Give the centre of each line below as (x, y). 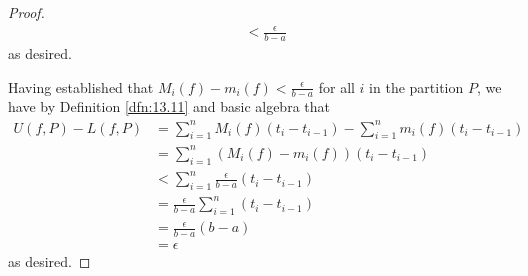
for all (336, 86)
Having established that (81, 86)
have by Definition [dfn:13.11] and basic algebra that (169, 106)
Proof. (26, 12)
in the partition (416, 86)
